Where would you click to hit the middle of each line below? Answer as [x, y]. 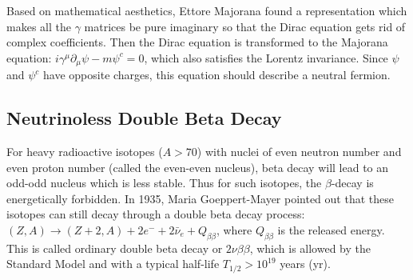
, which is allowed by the [310, 248]
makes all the [39, 26]
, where [234, 230]
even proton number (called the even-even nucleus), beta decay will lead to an [198, 167]
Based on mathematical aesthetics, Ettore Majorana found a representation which [207, 10]
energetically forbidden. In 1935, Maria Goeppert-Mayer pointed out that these [200, 198]
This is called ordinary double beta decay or [115, 248]
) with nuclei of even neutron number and [299, 152]
